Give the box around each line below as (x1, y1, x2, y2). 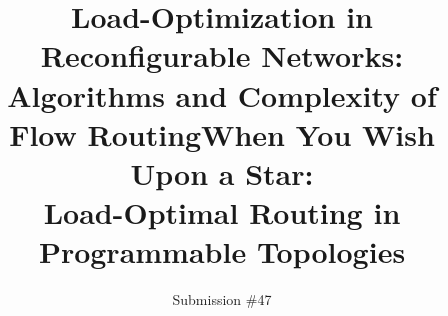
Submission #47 (172, 289, 272, 310)
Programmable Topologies (38, 231, 406, 272)
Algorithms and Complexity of (7, 74, 437, 115)
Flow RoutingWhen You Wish (9, 113, 435, 154)
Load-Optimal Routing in (43, 192, 401, 233)
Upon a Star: (130, 152, 314, 193)
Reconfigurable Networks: (40, 35, 404, 76)
